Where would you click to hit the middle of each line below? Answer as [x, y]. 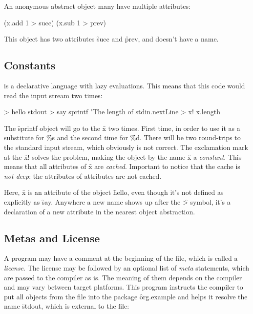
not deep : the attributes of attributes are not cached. [83, 176]
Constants [30, 65]
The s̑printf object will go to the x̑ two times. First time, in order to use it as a [122, 128]
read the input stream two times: [53, 95]
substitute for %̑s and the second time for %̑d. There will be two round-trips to [122, 137]
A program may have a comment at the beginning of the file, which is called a [121, 258]
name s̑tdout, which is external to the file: [67, 306]
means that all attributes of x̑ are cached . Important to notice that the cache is [122, 166]
